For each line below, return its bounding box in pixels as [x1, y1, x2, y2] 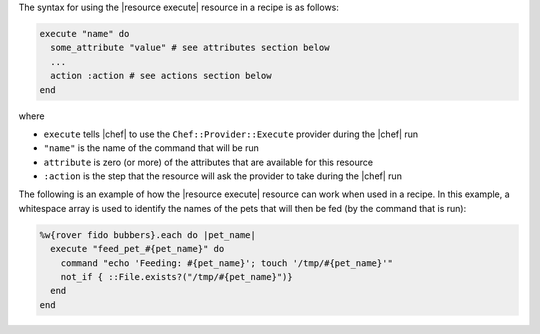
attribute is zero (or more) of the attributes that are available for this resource [43, 156, 374, 168]
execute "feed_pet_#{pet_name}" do [50, 243, 225, 255]
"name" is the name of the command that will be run [43, 142, 260, 154]
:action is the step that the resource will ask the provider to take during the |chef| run [43, 170, 402, 182]
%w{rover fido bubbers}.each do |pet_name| [39, 229, 257, 240]
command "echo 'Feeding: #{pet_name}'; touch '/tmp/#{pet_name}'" [60, 257, 394, 269]
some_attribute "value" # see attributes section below [50, 42, 330, 54]
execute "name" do [39, 28, 130, 39]
